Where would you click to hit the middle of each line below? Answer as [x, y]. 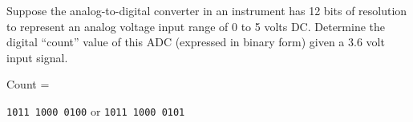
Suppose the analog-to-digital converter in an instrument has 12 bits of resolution [207, 10]
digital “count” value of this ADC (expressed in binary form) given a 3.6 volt [196, 42]
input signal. [37, 57]
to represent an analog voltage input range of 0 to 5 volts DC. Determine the [196, 26]
